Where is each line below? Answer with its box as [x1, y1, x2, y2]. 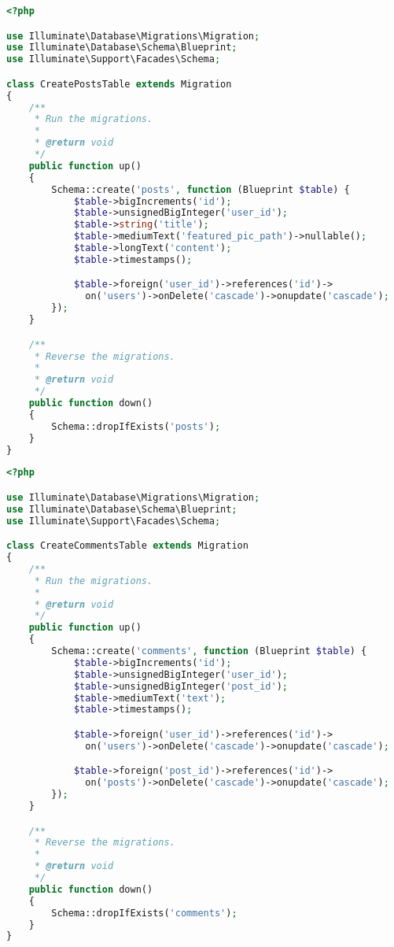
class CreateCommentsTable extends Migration [6, 540, 249, 552]
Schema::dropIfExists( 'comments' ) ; [51, 907, 238, 919]
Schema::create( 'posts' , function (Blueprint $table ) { [51, 183, 350, 195]
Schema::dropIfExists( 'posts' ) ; [51, 420, 221, 432]
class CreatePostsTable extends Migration [6, 78, 232, 90]
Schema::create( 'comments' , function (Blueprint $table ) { [51, 646, 367, 657]
